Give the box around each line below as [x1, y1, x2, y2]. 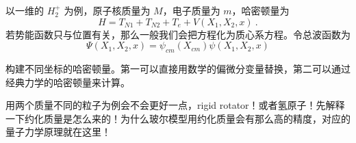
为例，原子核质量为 [64, 3, 151, 17]
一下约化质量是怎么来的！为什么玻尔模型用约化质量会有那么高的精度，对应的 [5, 111, 351, 125]
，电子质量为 [162, 3, 220, 17]
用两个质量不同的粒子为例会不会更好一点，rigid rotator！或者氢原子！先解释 [5, 98, 345, 112]
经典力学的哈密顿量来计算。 [5, 75, 130, 89]
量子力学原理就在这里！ [5, 125, 111, 139]
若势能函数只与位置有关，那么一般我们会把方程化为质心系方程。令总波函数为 [5, 27, 351, 41]
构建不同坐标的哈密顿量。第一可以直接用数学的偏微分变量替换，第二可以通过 [5, 61, 351, 75]
